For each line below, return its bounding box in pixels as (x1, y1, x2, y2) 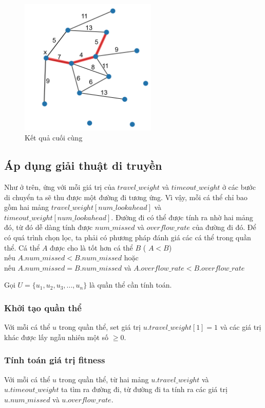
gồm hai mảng (4, 202, 49, 212)
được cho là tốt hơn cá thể (50, 242, 133, 253)
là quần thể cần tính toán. (89, 279, 172, 290)
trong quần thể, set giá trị (59, 322, 141, 332)
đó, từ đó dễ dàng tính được (4, 222, 93, 233)
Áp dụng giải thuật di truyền (4, 157, 162, 173)
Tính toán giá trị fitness (4, 353, 105, 366)
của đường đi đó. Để (192, 222, 256, 233)
